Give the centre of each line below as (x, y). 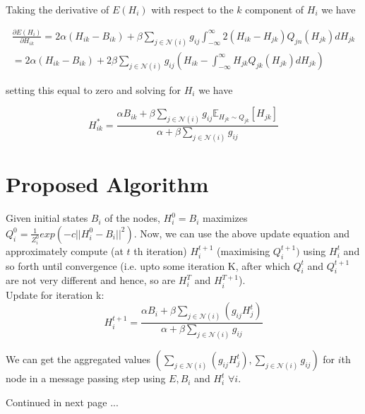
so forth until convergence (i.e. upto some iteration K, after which (148, 265)
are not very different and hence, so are (91, 280)
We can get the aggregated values (78, 359)
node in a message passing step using (86, 378)
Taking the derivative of (58, 9)
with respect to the (192, 9)
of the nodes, (132, 218)
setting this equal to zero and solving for (94, 89)
